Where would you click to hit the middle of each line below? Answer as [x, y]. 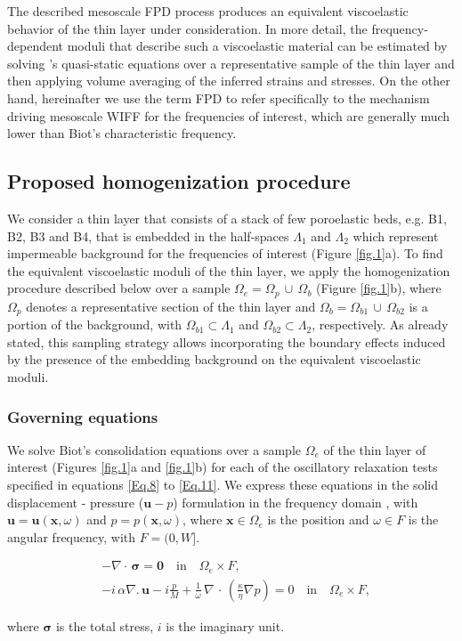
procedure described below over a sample [119, 288]
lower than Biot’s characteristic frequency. [122, 133]
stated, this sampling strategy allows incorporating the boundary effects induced [227, 341]
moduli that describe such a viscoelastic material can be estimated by [257, 46]
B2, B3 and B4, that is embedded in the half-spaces [148, 235]
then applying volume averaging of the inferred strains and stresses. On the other [229, 81]
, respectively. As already [380, 325]
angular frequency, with [72, 536]
